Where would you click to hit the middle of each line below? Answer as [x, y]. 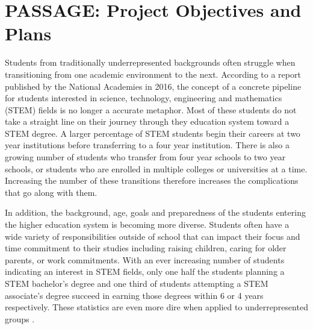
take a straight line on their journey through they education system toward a [147, 121]
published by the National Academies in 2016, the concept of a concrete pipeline [153, 86]
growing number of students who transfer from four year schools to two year [145, 157]
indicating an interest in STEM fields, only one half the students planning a [145, 271]
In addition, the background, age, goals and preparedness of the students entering [155, 212]
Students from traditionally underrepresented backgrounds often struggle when [150, 62]
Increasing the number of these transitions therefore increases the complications [152, 180]
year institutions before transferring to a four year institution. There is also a [147, 145]
